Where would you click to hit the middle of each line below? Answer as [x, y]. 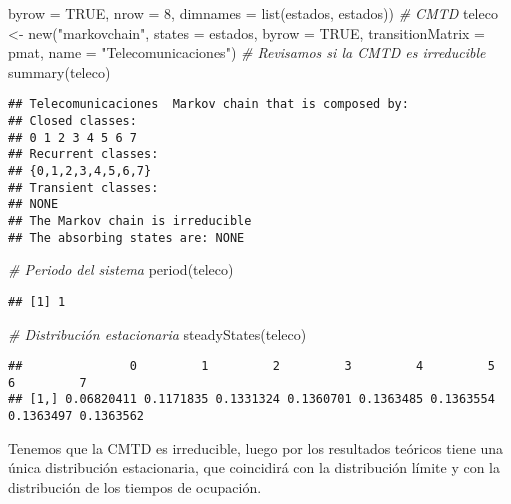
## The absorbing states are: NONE [126, 237]
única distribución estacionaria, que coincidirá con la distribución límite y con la [254, 467]
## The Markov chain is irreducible [130, 220]
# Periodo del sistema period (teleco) [121, 269]
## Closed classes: [72, 121]
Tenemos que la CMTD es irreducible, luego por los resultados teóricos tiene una [256, 447]
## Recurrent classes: [83, 154]
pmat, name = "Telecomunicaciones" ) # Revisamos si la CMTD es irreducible [247, 52]
